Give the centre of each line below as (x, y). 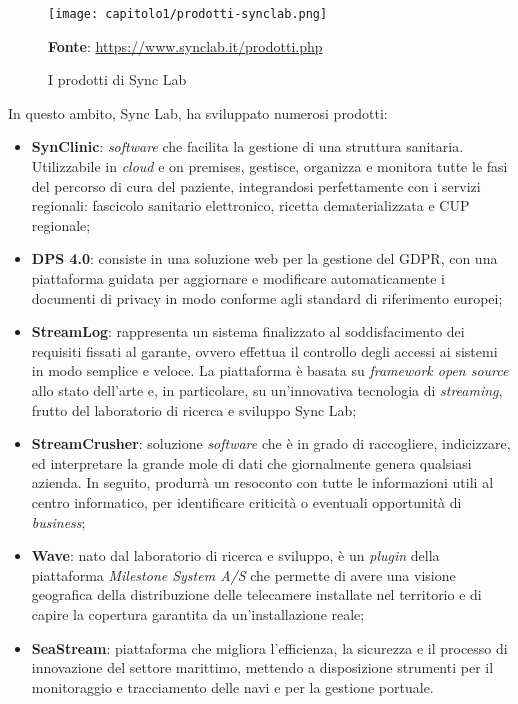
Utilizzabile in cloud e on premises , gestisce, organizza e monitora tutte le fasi (269, 166)
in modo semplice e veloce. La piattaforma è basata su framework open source (270, 370)
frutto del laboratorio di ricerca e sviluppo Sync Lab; (194, 409)
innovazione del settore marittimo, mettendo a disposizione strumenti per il (262, 667)
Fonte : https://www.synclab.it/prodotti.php (185, 45)
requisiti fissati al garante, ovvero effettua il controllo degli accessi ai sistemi (264, 350)
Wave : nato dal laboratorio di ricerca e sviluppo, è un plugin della (235, 555)
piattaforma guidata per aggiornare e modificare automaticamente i (238, 278)
